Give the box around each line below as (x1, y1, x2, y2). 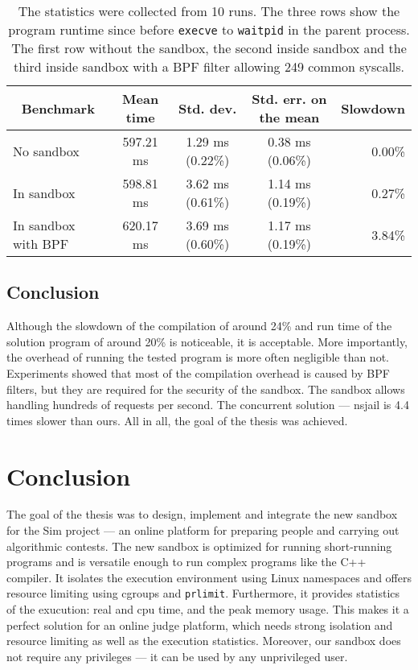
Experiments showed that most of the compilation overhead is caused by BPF (6, 364, 390, 381)
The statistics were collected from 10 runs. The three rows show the (18, 2, 400, 20)
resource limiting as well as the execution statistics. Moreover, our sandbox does (6, 632, 401, 649)
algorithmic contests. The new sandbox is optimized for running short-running (6, 537, 392, 554)
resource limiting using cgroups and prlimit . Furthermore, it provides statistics (6, 585, 400, 602)
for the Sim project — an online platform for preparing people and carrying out (6, 522, 400, 539)
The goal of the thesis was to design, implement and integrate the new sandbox (6, 506, 398, 523)
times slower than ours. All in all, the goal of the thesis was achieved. (6, 412, 348, 428)
